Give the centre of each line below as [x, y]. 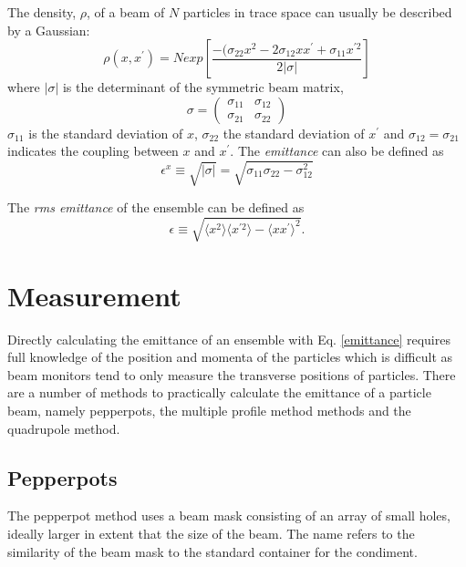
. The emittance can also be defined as [337, 151]
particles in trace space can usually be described [317, 12]
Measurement [94, 295]
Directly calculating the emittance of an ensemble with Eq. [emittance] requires [229, 339]
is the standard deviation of [106, 133]
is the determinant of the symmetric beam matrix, [203, 87]
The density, [42, 12]
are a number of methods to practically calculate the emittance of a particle [219, 392]
